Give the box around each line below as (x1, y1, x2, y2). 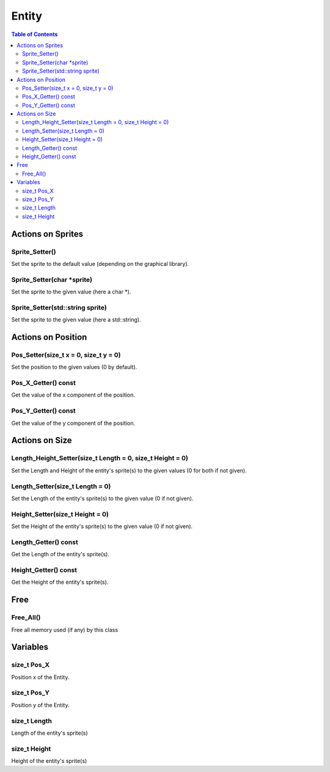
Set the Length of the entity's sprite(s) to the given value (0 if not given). (11, 494, 194, 502)
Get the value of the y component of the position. (11, 419, 136, 427)
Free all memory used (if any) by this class (11, 626, 119, 633)
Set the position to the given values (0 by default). (11, 364, 137, 371)
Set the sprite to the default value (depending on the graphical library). (11, 260, 189, 267)
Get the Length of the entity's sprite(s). (11, 551, 109, 558)
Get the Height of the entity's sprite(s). (11, 578, 109, 586)
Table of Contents (11, 31, 58, 38)
